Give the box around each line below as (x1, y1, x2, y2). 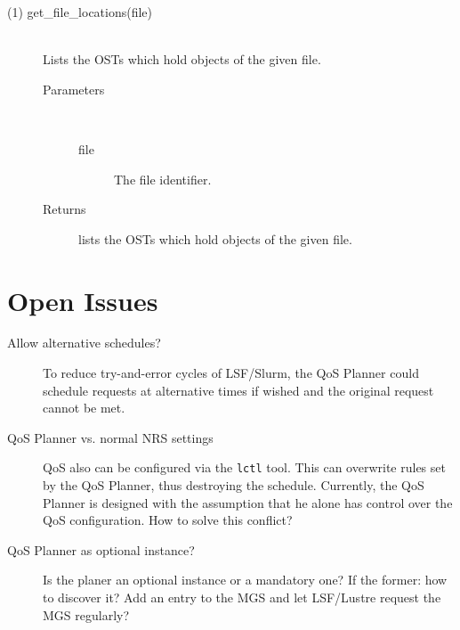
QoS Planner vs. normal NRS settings (7, 428, 214, 446)
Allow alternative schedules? (7, 333, 161, 352)
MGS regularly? (43, 605, 130, 624)
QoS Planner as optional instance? (7, 540, 195, 559)
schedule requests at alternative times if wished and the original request (43, 380, 434, 399)
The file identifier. (114, 169, 212, 188)
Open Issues (7, 282, 158, 318)
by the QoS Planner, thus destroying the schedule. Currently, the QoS (43, 476, 424, 495)
